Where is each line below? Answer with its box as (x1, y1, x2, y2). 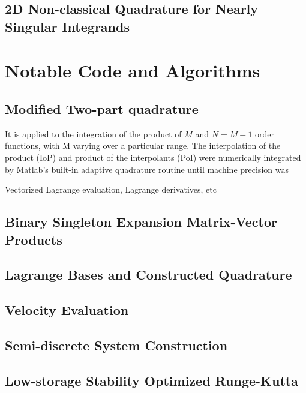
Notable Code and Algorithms (5, 58, 260, 83)
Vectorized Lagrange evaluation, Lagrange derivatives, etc (5, 183, 217, 196)
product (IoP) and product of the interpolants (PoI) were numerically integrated (5, 151, 301, 163)
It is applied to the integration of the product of (5, 127, 182, 140)
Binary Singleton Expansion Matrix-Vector (5, 212, 277, 231)
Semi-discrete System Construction (5, 335, 228, 354)
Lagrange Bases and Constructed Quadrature (5, 265, 292, 284)
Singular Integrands (5, 17, 130, 35)
